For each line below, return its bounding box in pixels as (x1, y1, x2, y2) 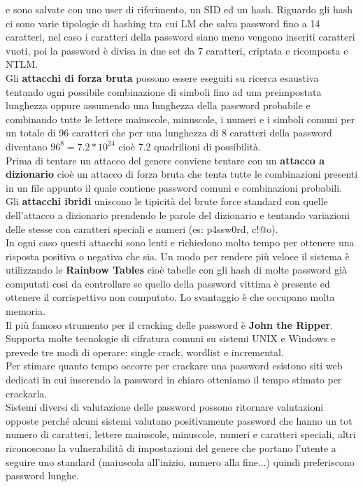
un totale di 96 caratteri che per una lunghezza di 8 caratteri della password (6, 125, 332, 140)
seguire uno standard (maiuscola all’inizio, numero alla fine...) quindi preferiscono (6, 454, 355, 469)
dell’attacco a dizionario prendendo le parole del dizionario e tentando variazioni (6, 207, 350, 222)
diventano (6, 139, 48, 153)
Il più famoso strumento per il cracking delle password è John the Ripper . (6, 317, 334, 332)
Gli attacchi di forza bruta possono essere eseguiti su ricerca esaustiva (6, 70, 319, 85)
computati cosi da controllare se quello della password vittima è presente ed (6, 276, 330, 290)
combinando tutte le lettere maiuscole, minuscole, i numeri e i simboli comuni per (6, 111, 355, 126)
